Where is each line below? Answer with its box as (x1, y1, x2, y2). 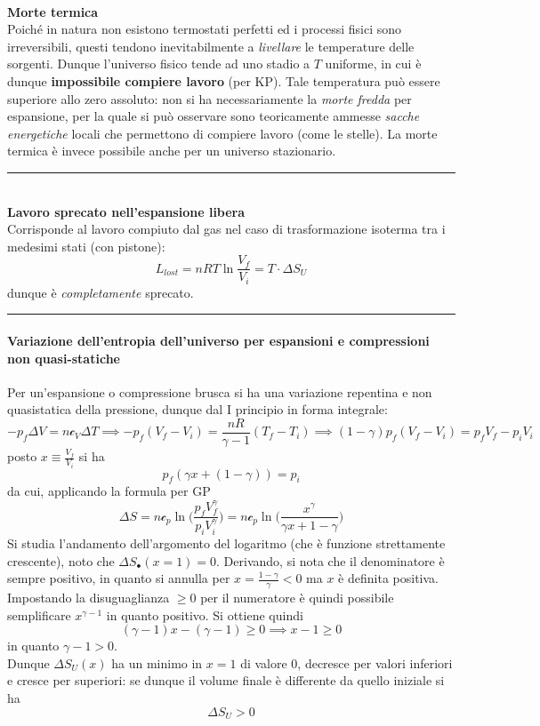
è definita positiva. (338, 569, 439, 587)
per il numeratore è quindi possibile (200, 588, 394, 607)
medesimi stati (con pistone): (7, 236, 165, 255)
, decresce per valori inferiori (297, 653, 453, 672)
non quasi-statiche (7, 348, 120, 367)
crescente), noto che (7, 551, 115, 570)
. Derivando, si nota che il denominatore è (216, 551, 445, 570)
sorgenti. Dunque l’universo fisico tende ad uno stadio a (7, 54, 310, 73)
